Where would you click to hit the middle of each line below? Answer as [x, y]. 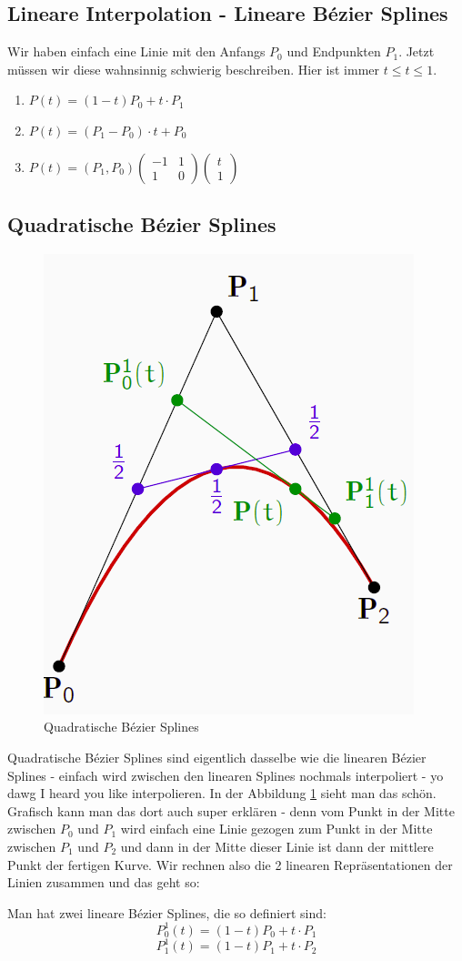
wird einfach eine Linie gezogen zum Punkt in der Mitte [276, 829]
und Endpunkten [334, 51]
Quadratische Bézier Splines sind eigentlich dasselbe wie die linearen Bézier [217, 757]
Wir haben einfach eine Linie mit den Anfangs [136, 51]
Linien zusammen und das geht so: [104, 882]
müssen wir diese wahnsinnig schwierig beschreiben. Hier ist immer [194, 69]
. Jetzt [417, 51]
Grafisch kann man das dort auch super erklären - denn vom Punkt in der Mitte [231, 810]
